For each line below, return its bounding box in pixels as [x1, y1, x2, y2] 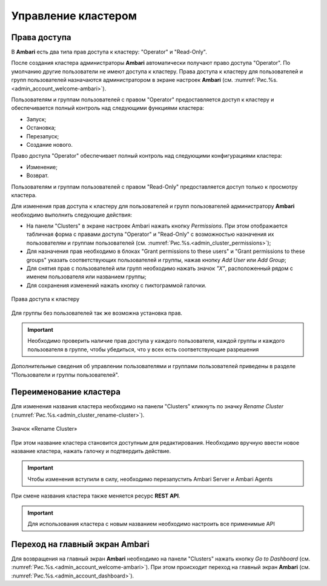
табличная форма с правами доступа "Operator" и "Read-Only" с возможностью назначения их [26, 231, 274, 238]
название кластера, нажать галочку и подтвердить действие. [11, 448, 171, 455]
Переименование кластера [11, 387, 121, 397]
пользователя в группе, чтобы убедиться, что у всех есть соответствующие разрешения [27, 346, 259, 353]
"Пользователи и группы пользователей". [11, 371, 119, 379]
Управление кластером [11, 9, 137, 22]
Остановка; [26, 124, 56, 132]
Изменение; [26, 163, 58, 170]
